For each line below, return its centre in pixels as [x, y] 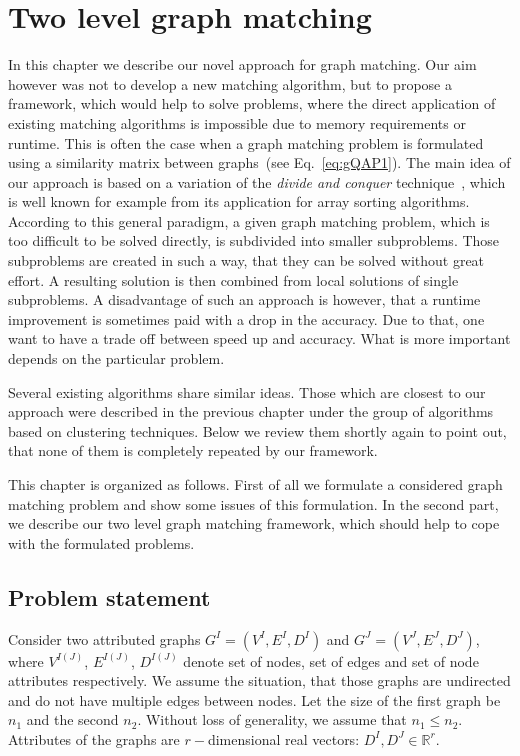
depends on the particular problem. [116, 358]
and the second [72, 719]
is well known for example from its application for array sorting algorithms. [239, 201]
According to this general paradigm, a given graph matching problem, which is [249, 220]
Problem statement [109, 596]
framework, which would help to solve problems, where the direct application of [252, 103]
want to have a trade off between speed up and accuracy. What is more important [259, 338]
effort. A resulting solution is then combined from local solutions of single [233, 279]
